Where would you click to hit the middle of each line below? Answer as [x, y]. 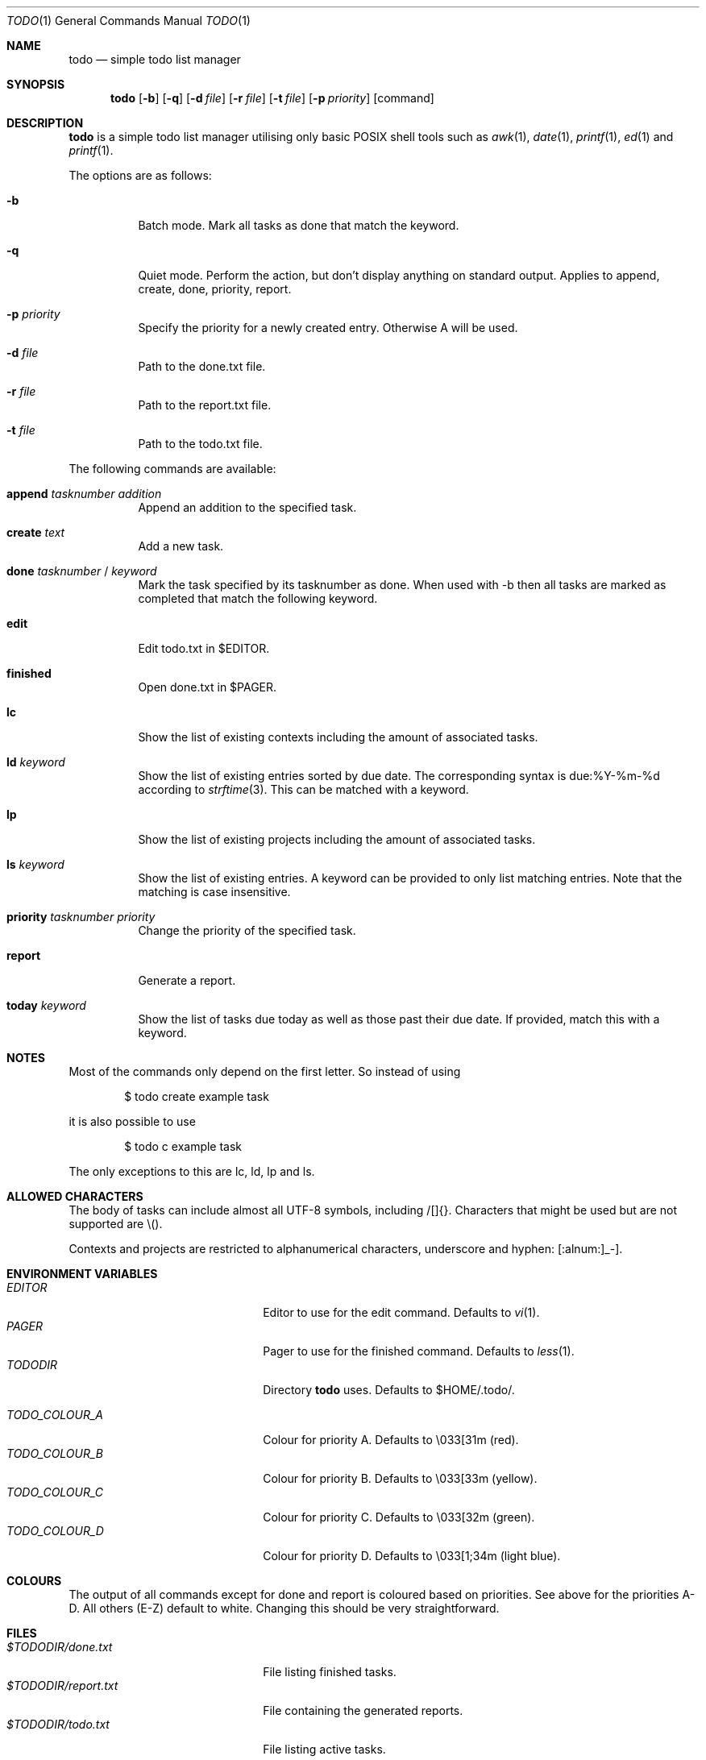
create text [36, 532]
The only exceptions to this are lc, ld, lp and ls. [192, 1171]
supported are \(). [116, 1224]
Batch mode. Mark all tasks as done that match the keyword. [299, 225]
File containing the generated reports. [363, 1710]
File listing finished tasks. [330, 1672]
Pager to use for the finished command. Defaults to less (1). [419, 1351]
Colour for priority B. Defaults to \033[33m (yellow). [400, 1478]
